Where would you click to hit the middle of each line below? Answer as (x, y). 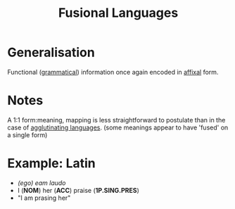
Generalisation (51, 52)
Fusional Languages (118, 13)
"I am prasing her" (44, 198)
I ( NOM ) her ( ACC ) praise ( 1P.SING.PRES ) (78, 190)
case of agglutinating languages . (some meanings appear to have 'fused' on (118, 127)
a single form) (27, 134)
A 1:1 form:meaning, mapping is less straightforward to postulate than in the (116, 120)
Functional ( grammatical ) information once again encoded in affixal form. (113, 72)
